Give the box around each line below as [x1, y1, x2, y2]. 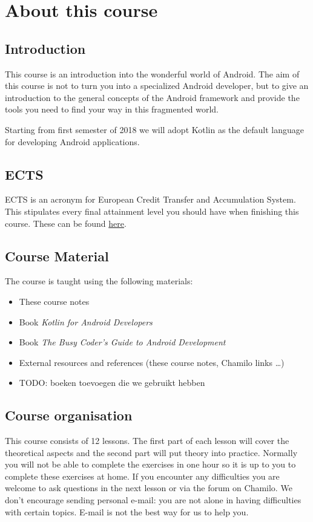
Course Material [5, 246, 109, 265]
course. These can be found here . [5, 217, 127, 229]
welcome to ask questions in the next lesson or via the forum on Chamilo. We [5, 481, 292, 494]
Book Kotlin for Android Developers [19, 315, 153, 328]
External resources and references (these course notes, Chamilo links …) [19, 356, 285, 368]
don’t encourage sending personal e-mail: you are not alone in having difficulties [5, 494, 301, 506]
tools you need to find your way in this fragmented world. [5, 103, 219, 116]
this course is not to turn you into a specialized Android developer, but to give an [5, 79, 309, 92]
